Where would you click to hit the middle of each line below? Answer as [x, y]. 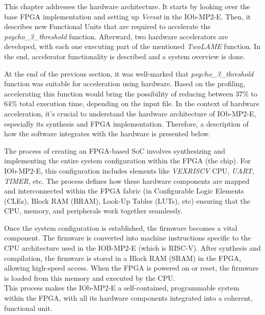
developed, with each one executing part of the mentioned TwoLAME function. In [132, 46]
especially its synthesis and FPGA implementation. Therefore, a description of [126, 123]
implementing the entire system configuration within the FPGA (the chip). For [127, 161]
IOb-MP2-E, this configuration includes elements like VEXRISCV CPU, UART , [129, 170]
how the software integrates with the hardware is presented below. [108, 134]
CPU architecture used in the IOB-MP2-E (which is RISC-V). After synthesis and [132, 248]
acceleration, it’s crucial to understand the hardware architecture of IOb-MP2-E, [130, 113]
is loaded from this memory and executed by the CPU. [90, 277]
